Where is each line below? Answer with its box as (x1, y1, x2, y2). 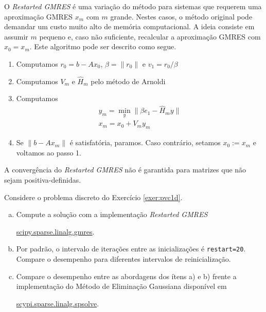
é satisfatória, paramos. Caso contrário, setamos (69, 137, 221, 148)
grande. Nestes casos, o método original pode (110, 11, 253, 22)
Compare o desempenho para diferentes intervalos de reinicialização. (16, 254, 231, 264)
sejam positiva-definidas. (4, 174, 81, 185)
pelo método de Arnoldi (91, 75, 166, 86)
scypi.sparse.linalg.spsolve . (16, 298, 99, 308)
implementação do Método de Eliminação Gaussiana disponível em (16, 281, 227, 291)
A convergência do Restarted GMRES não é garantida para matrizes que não (4, 164, 246, 175)
